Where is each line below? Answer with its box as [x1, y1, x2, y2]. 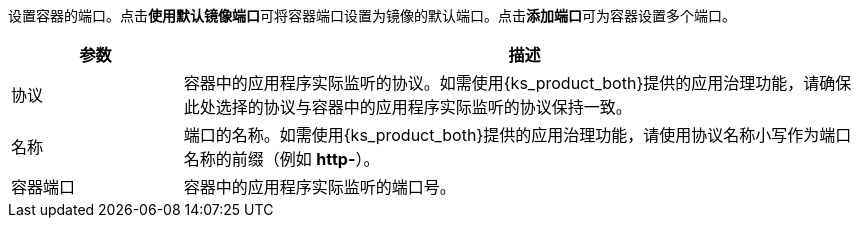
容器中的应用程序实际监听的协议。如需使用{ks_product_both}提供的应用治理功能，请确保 [183, 73, 852, 93]
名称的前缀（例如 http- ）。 [183, 149, 380, 169]
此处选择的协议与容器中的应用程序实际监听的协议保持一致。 [183, 97, 632, 117]
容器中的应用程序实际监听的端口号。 [183, 177, 456, 197]
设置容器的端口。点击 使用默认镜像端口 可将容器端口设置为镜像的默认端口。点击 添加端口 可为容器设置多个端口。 [8, 7, 736, 24]
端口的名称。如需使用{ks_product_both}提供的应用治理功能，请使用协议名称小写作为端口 [183, 125, 852, 145]
